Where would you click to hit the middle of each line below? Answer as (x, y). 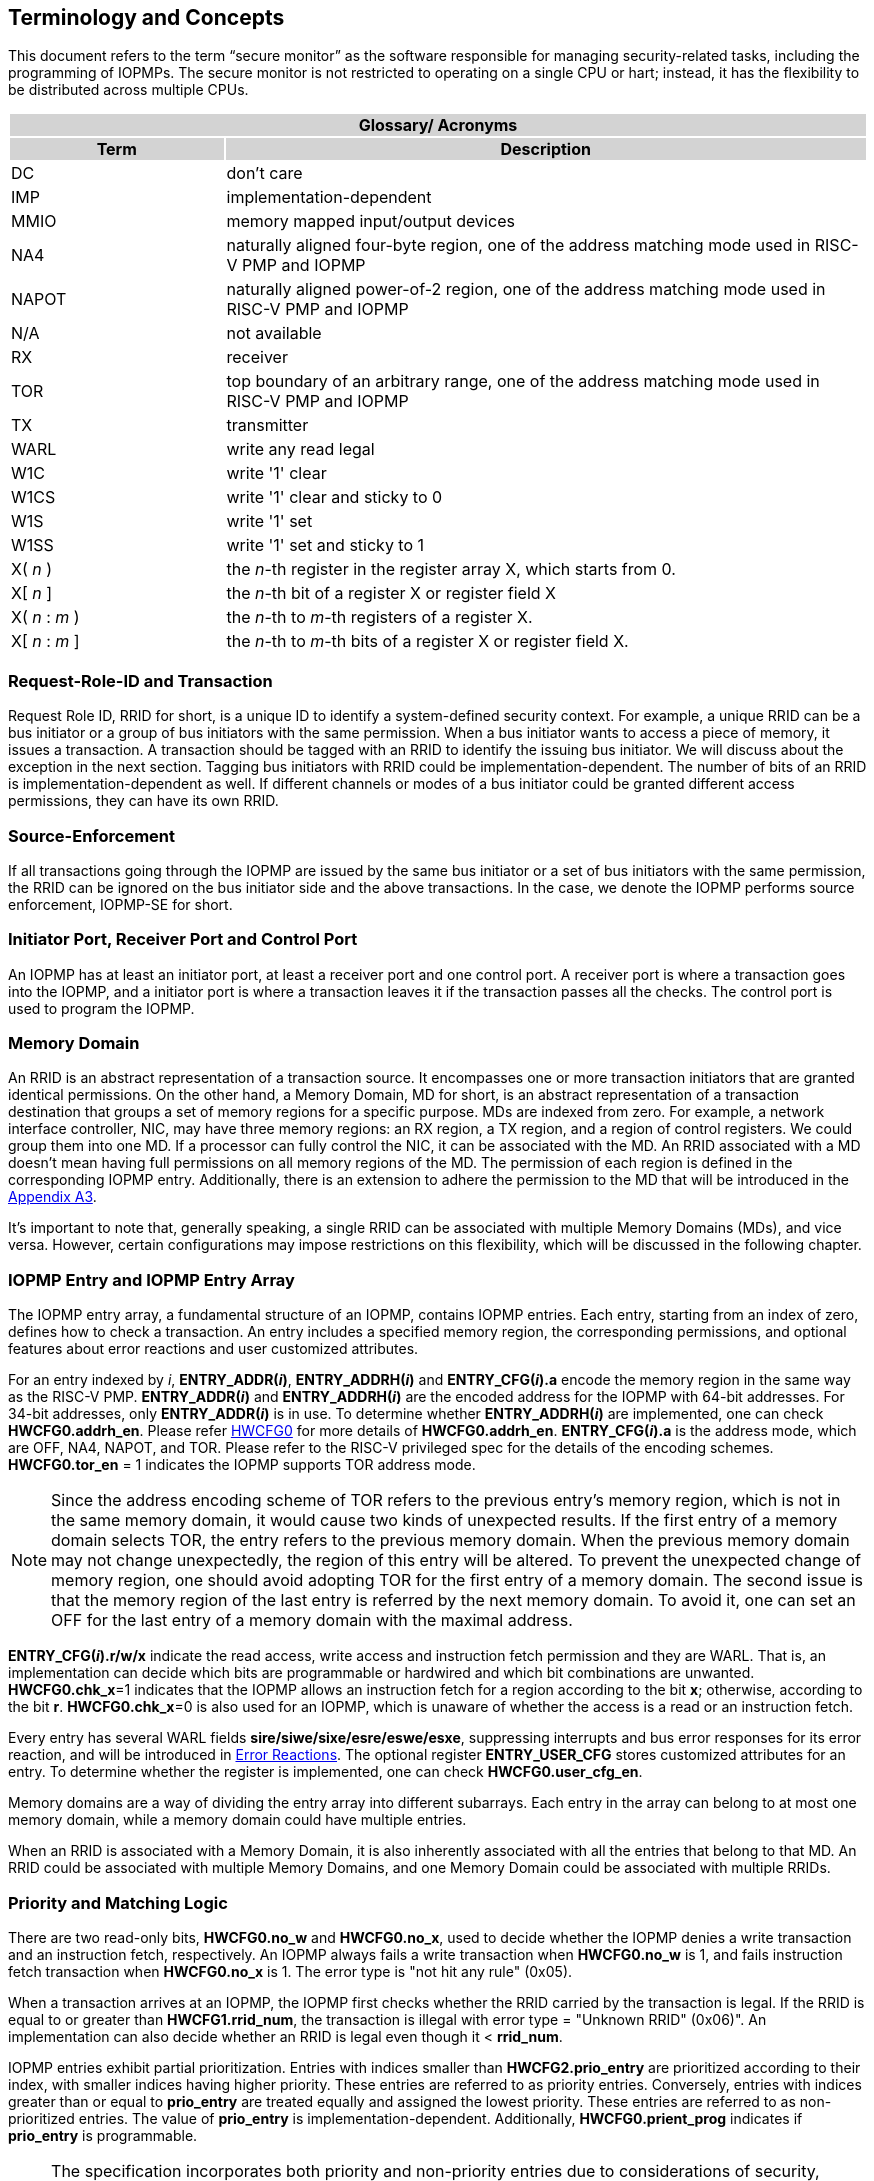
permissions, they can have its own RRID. (143, 801)
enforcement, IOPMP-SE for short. (120, 904)
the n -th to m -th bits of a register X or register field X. (427, 641)
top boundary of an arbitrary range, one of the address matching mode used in (523, 381)
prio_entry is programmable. (103, 2135)
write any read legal (300, 449)
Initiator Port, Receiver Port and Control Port (183, 939)
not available (274, 333)
